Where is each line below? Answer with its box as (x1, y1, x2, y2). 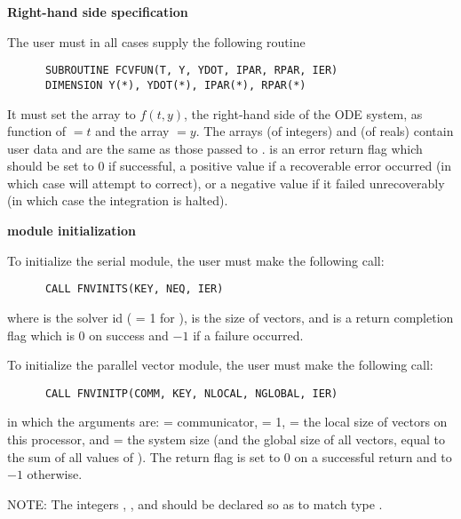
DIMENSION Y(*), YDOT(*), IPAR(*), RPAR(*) (44, 78, 306, 92)
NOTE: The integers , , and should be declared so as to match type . (7, 494, 383, 513)
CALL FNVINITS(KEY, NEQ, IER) (44, 283, 224, 296)
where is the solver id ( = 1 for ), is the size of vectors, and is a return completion (7, 307, 454, 326)
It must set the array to (7, 104, 136, 123)
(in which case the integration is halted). (7, 191, 228, 210)
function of (7, 122, 67, 140)
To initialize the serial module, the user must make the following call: (7, 251, 385, 269)
